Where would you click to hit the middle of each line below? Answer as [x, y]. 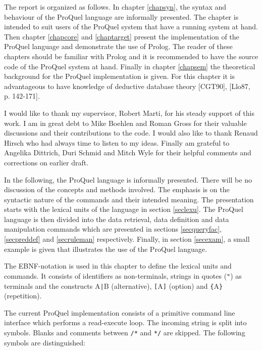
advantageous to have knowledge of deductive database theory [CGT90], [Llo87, [127, 86]
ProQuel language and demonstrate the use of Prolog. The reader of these [118, 46]
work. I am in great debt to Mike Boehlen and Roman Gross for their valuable [125, 123]
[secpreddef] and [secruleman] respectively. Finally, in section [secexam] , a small [127, 239]
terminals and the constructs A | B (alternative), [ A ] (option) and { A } [114, 286]
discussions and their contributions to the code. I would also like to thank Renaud [131, 133]
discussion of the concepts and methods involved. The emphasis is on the [117, 189]
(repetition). [23, 296]
